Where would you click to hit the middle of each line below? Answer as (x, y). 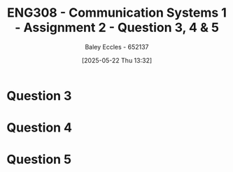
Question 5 (39, 160)
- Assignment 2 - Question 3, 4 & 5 (117, 28)
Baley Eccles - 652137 (117, 47)
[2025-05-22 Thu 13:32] (117, 60)
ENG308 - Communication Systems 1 (117, 13)
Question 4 (40, 128)
